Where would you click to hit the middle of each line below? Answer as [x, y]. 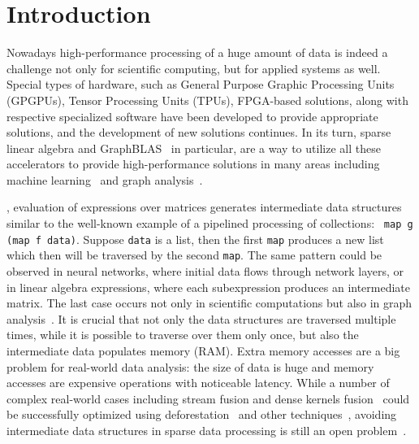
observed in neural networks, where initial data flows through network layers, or [205, 271]
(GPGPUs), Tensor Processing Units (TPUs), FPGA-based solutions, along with [207, 100]
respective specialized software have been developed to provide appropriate [192, 116]
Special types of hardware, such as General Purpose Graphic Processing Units [201, 84]
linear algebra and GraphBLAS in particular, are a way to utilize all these [194, 148]
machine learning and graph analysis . [105, 179]
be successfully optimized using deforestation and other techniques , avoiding [202, 414]
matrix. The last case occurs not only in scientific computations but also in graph [209, 303]
